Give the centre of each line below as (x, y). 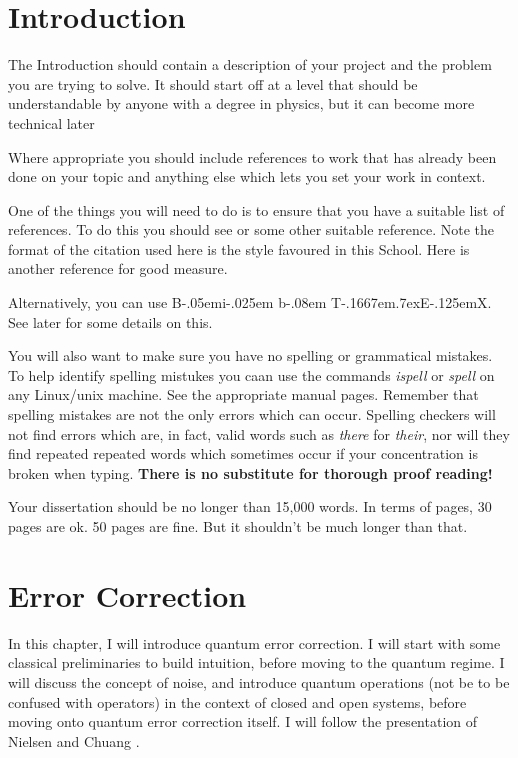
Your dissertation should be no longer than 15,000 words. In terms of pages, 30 (250, 506)
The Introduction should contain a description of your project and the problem (250, 64)
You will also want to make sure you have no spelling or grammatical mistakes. (250, 355)
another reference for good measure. (118, 268)
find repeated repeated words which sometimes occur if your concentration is (243, 453)
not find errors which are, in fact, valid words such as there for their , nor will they (259, 433)
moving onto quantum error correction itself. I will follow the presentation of (243, 721)
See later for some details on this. (110, 321)
